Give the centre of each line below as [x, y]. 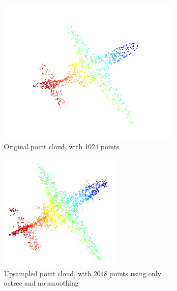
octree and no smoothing [41, 283]
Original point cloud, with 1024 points [62, 146]
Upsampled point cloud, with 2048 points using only [83, 273]
